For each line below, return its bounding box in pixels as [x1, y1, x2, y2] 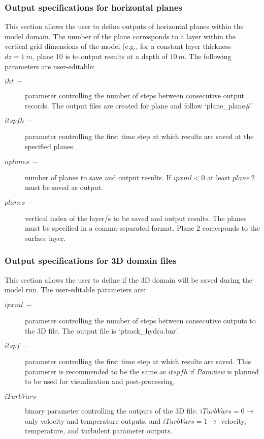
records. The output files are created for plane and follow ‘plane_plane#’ [25, 100, 253, 111]
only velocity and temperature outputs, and [25, 415, 161, 426]
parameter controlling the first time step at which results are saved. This [25, 356, 251, 367]
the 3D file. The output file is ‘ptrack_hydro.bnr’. [25, 325, 179, 336]
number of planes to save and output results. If [25, 172, 171, 182]
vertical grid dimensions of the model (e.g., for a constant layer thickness [5, 41, 231, 51]
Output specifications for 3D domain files [5, 254, 177, 267]
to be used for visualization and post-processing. [25, 376, 175, 387]
